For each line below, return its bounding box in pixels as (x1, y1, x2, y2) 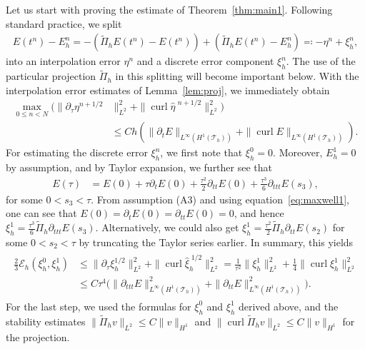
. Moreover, (273, 145, 323, 160)
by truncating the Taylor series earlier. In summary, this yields (79, 234, 354, 249)
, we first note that (160, 145, 243, 160)
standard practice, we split (6, 16, 122, 31)
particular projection (6, 69, 96, 84)
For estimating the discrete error (6, 145, 148, 160)
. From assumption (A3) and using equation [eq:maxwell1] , (91, 191, 349, 206)
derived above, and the (238, 298, 339, 313)
